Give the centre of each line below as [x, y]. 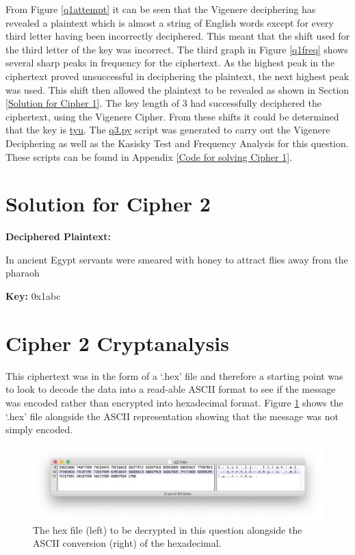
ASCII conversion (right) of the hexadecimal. [127, 543]
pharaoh [23, 273]
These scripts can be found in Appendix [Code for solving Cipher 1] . [149, 156]
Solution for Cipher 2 [108, 204]
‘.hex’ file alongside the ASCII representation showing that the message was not [172, 416]
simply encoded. [39, 429]
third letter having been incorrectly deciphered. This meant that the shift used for [178, 36]
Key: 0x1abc [33, 296]
